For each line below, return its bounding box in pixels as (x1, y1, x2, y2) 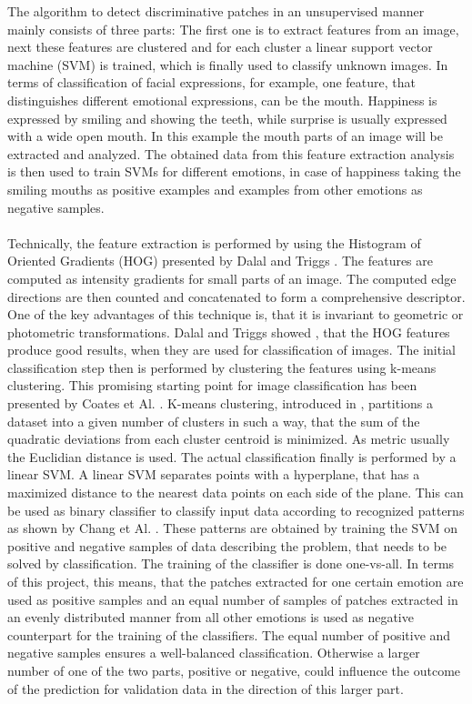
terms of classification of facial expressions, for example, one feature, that (7, 73, 416, 92)
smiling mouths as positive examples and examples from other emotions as (7, 179, 423, 198)
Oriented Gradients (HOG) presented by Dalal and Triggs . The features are (7, 251, 433, 270)
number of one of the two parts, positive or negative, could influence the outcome (7, 660, 461, 679)
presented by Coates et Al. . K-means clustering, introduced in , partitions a (7, 394, 433, 413)
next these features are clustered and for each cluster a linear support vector (7, 37, 433, 56)
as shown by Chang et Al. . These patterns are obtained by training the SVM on (7, 518, 458, 538)
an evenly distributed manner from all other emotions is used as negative (7, 608, 414, 627)
